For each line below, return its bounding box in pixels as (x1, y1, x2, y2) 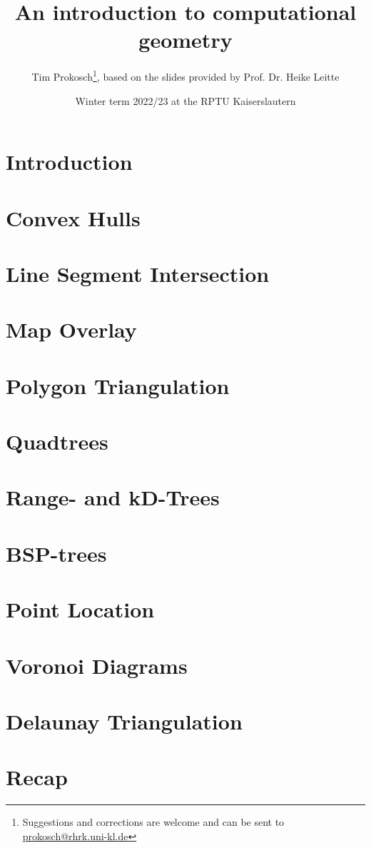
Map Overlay (6, 315, 137, 344)
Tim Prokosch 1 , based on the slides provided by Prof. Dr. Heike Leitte (31, 67, 340, 84)
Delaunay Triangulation (6, 706, 243, 735)
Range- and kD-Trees (6, 483, 220, 512)
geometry (138, 25, 233, 54)
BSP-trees (6, 538, 107, 567)
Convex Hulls (6, 203, 141, 232)
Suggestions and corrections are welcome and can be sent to (22, 814, 285, 829)
